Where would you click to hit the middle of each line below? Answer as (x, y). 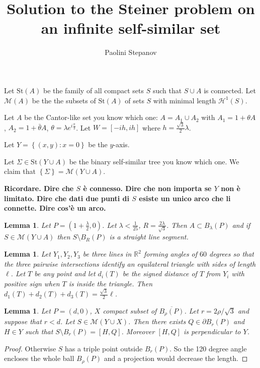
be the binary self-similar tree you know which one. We (154, 161)
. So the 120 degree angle (208, 348)
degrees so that (232, 254)
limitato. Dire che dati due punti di (67, 198)
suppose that (23, 321)
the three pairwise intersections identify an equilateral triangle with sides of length (130, 263)
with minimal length (185, 100)
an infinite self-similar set (131, 28)
